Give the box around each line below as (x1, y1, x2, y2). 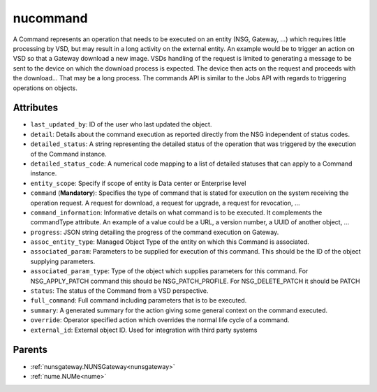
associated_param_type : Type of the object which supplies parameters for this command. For (30, 267, 309, 275)
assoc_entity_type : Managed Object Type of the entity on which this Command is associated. (30, 238, 310, 246)
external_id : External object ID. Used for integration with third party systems (30, 326, 258, 334)
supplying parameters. (30, 257, 96, 266)
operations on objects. (13, 84, 78, 92)
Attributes (13, 102, 59, 114)
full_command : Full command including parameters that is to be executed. (30, 296, 247, 305)
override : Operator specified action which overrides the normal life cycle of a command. (30, 316, 290, 324)
